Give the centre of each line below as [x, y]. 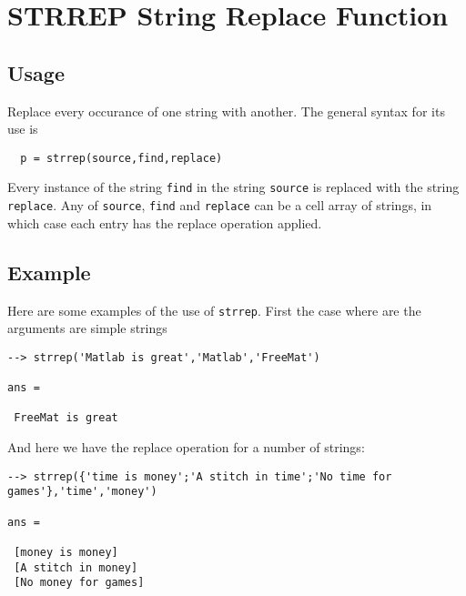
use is [23, 129]
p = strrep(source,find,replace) [122, 158]
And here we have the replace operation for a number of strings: [186, 447]
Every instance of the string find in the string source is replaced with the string [233, 187]
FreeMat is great [66, 418]
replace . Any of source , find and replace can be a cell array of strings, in [220, 205]
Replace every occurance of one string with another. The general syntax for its [226, 111]
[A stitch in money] [76, 567]
